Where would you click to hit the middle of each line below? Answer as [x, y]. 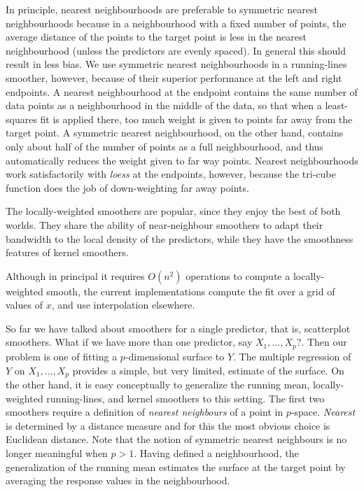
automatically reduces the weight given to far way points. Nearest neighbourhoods [182, 160]
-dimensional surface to [175, 356]
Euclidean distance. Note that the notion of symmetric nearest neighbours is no [176, 439]
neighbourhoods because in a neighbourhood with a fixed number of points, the [176, 23]
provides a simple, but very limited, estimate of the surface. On [208, 370]
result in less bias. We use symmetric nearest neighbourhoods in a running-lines [176, 64]
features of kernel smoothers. [67, 252]
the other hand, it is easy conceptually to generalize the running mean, [158, 384]
